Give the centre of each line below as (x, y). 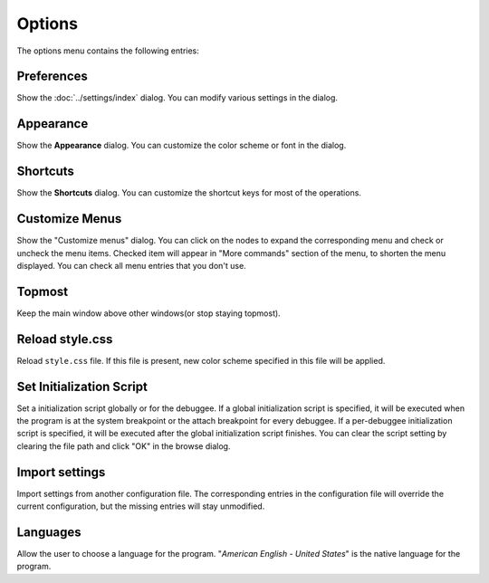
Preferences (52, 76)
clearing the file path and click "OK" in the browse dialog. (124, 446)
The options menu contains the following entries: (108, 51)
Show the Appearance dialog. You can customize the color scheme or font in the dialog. (182, 146)
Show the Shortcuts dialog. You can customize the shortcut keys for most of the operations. (189, 193)
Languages (49, 532)
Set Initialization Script (82, 386)
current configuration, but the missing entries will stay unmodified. (141, 506)
